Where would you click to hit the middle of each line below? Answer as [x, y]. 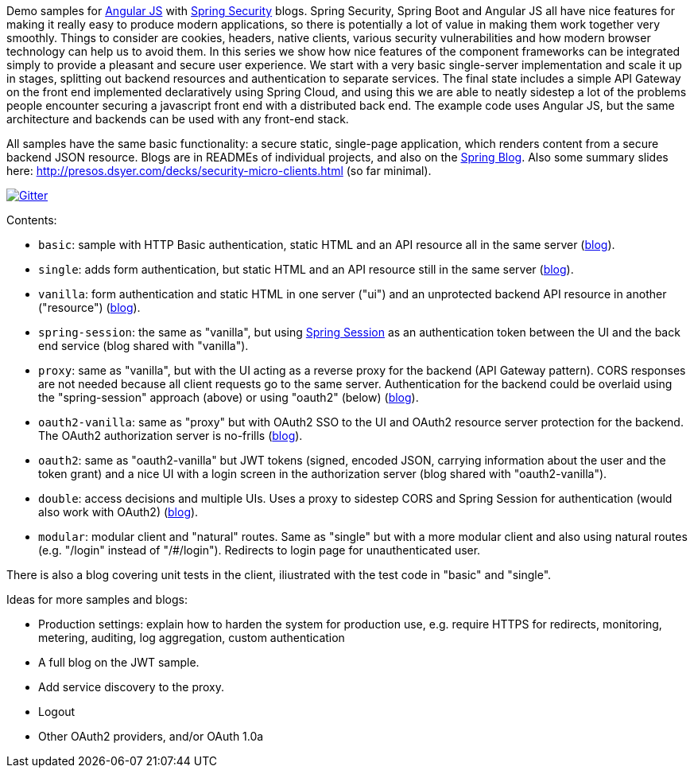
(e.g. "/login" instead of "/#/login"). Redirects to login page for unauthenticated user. [260, 550]
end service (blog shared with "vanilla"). [143, 346]
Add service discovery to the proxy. [132, 687]
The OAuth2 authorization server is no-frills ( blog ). [171, 436]
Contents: [32, 220]
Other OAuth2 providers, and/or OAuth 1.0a [151, 736]
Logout [57, 712]
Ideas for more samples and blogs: [97, 599]
